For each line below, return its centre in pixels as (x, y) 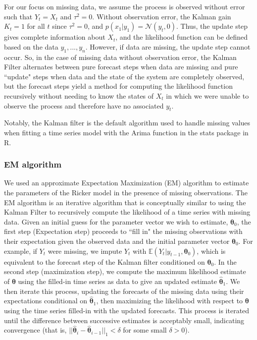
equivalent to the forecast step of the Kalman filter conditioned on (104, 261)
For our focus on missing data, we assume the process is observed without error (125, 6)
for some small (145, 330)
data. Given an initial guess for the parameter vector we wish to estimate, (116, 221)
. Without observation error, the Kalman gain (162, 16)
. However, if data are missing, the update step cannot (168, 46)
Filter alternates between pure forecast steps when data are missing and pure (121, 67)
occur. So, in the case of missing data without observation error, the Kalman (120, 57)
